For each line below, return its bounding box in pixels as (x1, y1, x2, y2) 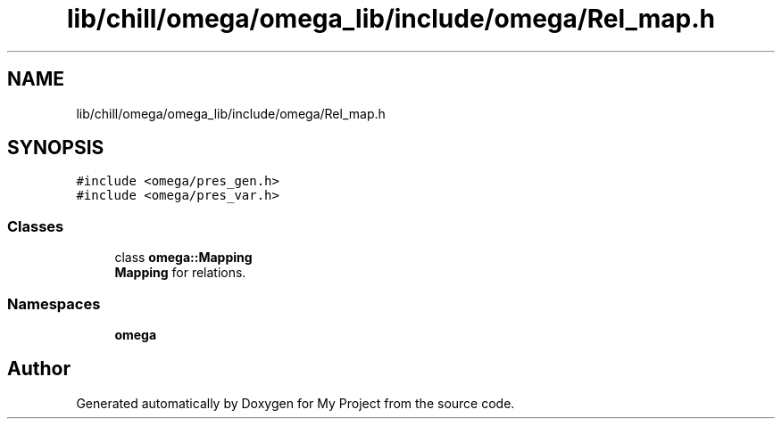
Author (7, 357, 71, 381)
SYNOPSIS (7, 136, 104, 160)
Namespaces (7, 294, 101, 313)
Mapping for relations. (114, 265, 246, 281)
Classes (7, 217, 64, 235)
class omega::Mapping (114, 250, 253, 266)
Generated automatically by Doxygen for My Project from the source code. (76, 395, 515, 411)
